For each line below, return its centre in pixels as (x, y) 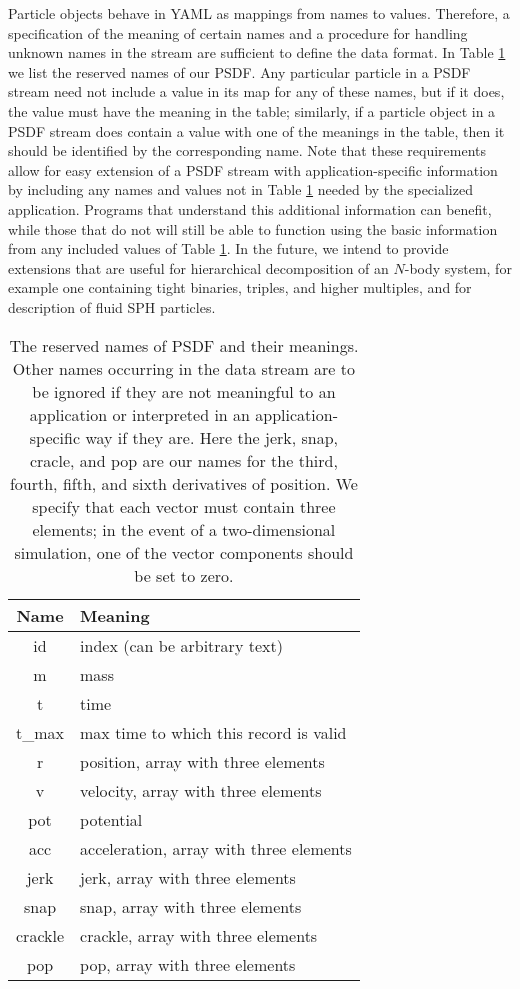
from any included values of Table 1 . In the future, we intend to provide (228, 248)
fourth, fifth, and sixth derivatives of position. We (183, 483)
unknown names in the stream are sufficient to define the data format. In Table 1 (257, 52)
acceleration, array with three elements (216, 848)
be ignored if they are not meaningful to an (184, 391)
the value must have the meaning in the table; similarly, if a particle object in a (252, 110)
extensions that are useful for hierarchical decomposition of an (198, 267)
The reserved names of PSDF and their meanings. (184, 345)
